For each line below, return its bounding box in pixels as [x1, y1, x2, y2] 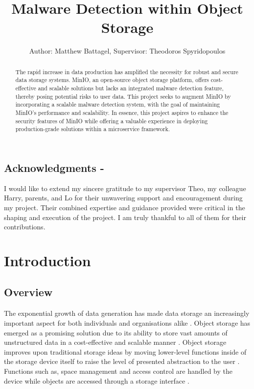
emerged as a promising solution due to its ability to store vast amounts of [4, 327, 228, 337]
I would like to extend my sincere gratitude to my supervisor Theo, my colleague [4, 183, 246, 193]
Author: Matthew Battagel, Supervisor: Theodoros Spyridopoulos [29, 46, 226, 56]
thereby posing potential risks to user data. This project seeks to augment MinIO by [15, 92, 231, 100]
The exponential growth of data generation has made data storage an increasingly [4, 308, 250, 318]
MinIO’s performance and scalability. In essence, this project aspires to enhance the [15, 108, 229, 116]
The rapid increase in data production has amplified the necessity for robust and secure [15, 67, 238, 76]
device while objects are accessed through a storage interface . [4, 375, 189, 386]
